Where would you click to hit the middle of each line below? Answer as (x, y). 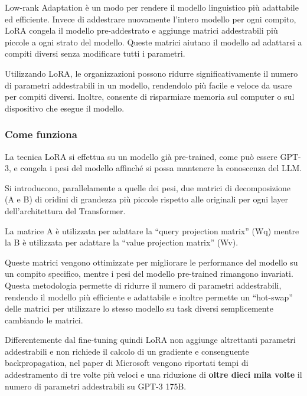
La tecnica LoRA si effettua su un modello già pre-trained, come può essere (141, 156)
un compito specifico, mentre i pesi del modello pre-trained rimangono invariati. (149, 274)
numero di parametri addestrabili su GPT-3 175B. (96, 386)
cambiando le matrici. (44, 320)
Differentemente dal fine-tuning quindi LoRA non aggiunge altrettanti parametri (150, 340)
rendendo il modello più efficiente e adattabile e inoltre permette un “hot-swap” (149, 297)
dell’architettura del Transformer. (65, 210)
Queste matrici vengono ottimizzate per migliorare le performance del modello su (151, 262)
